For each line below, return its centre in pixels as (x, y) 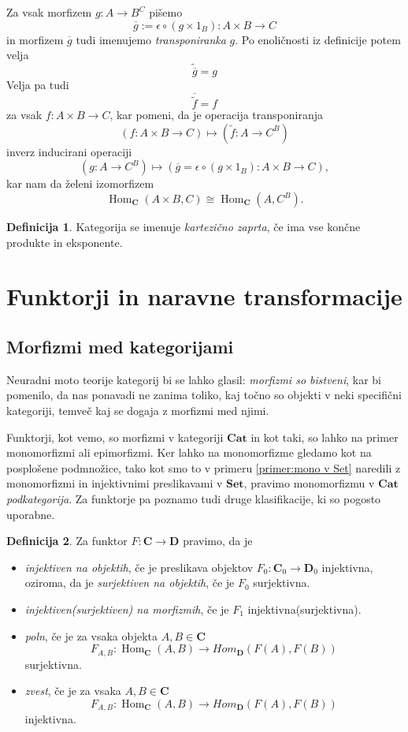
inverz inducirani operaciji (69, 151)
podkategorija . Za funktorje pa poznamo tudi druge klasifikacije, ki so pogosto (194, 498)
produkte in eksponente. (65, 242)
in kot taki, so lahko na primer (325, 437)
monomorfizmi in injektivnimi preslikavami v (115, 483)
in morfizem (35, 39)
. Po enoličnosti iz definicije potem (318, 39)
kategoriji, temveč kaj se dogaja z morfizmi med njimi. (138, 410)
